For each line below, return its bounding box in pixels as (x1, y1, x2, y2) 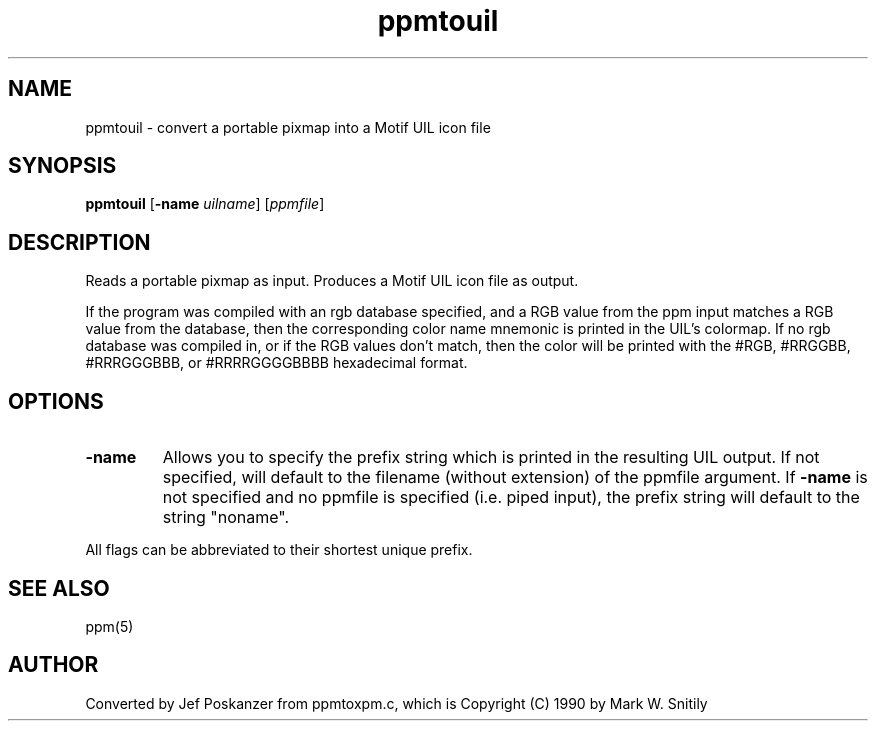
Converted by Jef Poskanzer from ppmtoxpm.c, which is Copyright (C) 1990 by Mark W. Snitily (85, 694, 708, 712)
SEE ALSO (8, 575, 110, 601)
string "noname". (162, 507, 290, 528)
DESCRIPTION (8, 229, 151, 255)
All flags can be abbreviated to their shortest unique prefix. (85, 541, 473, 559)
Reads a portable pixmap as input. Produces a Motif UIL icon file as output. (85, 272, 579, 290)
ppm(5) (85, 617, 134, 635)
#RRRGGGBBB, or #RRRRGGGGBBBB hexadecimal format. (85, 354, 468, 372)
